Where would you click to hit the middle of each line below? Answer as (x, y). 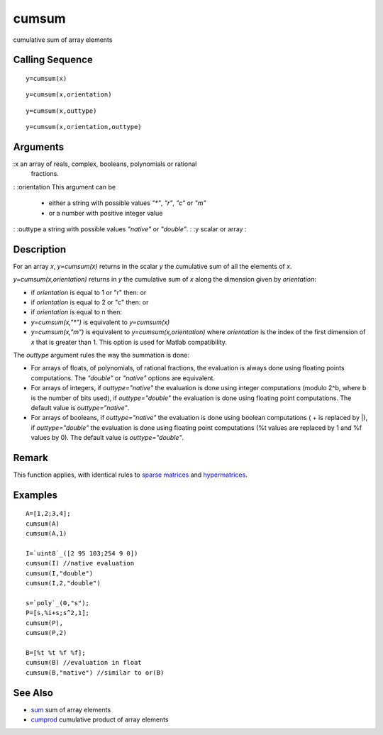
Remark (31, 458)
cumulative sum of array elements (63, 40)
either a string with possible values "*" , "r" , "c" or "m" (127, 203)
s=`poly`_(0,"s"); (58, 603)
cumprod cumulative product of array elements (100, 719)
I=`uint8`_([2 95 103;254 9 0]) (82, 554)
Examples (35, 495)
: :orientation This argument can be (65, 187)
